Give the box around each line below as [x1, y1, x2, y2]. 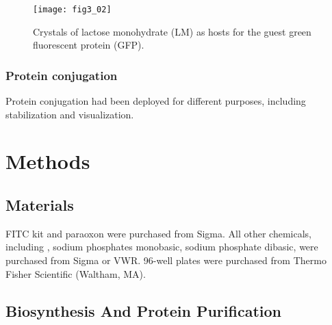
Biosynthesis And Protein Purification [5, 300, 281, 321]
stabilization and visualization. [5, 107, 134, 121]
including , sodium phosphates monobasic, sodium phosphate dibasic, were [5, 239, 318, 254]
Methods [5, 147, 90, 175]
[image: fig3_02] [33, 5, 112, 14]
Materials [5, 194, 74, 216]
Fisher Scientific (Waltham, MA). [5, 266, 146, 281]
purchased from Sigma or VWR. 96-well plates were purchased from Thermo [5, 253, 327, 268]
